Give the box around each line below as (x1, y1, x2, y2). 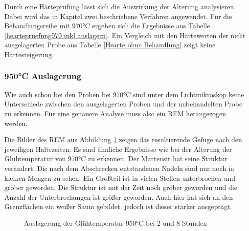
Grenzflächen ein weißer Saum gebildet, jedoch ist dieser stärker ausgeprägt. (4, 201, 232, 211)
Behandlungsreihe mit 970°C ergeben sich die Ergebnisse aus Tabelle (4, 21, 210, 31)
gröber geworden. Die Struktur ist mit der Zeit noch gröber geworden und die (4, 182, 237, 192)
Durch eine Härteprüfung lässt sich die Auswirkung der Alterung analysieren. (4, 1, 236, 11)
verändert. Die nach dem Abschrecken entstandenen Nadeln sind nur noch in (4, 163, 234, 173)
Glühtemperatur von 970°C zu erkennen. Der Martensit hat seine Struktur (4, 153, 227, 164)
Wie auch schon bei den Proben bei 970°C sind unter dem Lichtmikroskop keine (4, 89, 244, 99)
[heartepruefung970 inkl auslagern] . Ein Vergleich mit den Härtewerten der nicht (4, 30, 246, 40)
